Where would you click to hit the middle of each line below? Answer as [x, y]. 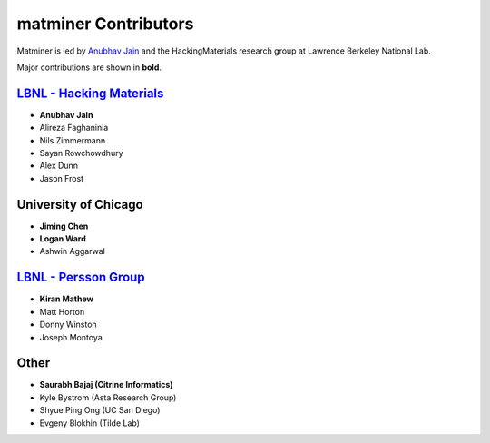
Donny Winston [68, 325]
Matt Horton [62, 311]
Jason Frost [62, 178]
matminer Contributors [105, 24]
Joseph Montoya [71, 337]
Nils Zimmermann [73, 140]
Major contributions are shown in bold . [89, 67]
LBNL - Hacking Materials [90, 93]
